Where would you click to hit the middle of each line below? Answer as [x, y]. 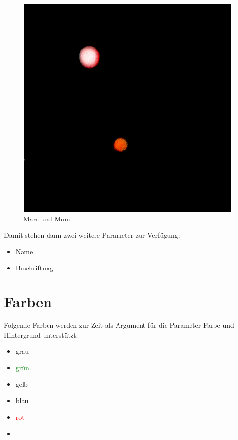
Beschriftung [34, 268]
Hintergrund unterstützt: [41, 334]
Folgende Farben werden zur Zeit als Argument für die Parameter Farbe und [119, 325]
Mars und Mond [48, 218]
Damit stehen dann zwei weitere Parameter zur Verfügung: [92, 235]
